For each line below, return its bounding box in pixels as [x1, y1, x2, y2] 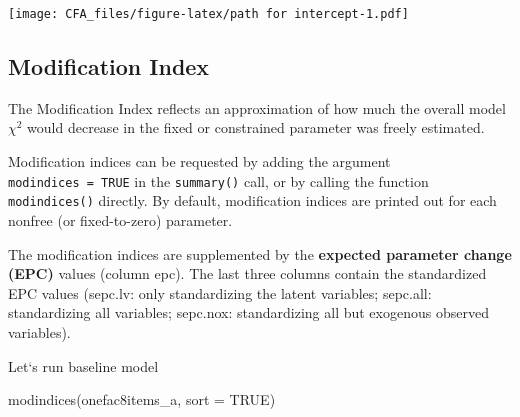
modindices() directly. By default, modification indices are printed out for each [8, 190, 497, 211]
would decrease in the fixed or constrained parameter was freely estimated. [27, 117, 485, 138]
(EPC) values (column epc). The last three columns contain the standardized [8, 263, 487, 284]
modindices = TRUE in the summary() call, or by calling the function [8, 170, 429, 191]
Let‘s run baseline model [8, 355, 159, 376]
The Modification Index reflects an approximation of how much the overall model [8, 97, 506, 118]
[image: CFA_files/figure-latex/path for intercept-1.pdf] [8, 7, 409, 21]
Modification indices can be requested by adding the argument [8, 151, 391, 172]
